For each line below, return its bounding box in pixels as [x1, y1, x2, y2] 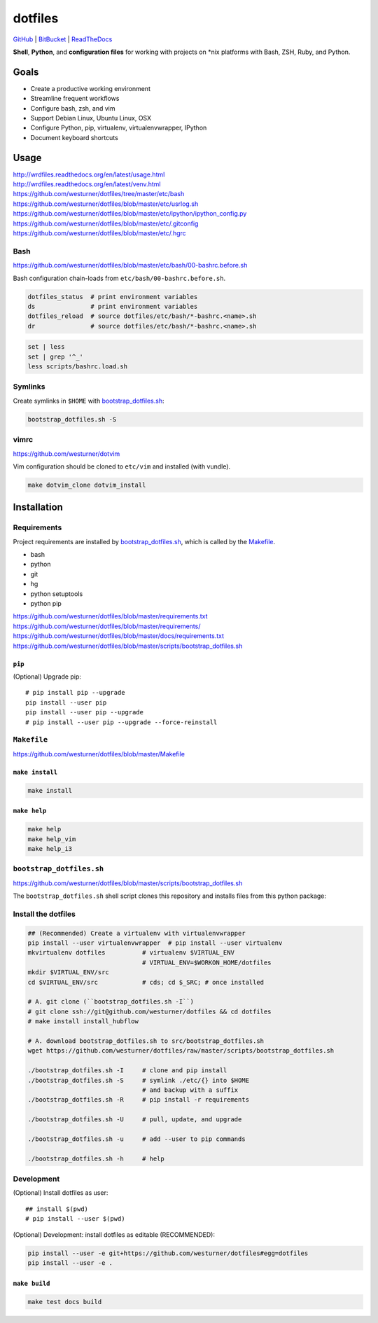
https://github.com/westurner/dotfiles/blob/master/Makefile [13, 749, 185, 758]
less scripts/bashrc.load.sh [27, 363, 128, 370]
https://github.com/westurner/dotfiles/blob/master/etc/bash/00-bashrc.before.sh [13, 261, 248, 270]
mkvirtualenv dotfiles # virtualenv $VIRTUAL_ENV [27, 949, 234, 957]
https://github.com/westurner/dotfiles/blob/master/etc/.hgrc [13, 229, 187, 237]
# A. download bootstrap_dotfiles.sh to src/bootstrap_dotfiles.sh [27, 1037, 265, 1045]
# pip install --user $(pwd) [25, 1215, 125, 1223]
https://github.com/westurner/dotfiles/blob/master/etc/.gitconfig [13, 219, 199, 228]
